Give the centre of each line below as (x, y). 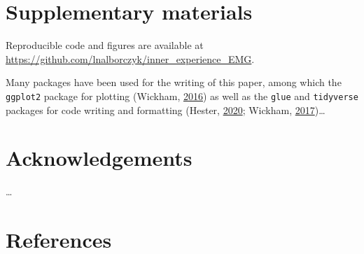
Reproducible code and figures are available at (105, 45)
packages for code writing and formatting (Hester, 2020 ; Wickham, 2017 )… (166, 110)
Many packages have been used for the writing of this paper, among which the (174, 82)
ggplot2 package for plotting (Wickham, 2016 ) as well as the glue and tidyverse (182, 96)
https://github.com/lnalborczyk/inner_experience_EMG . (130, 58)
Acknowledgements (99, 158)
